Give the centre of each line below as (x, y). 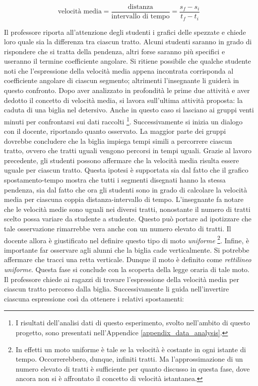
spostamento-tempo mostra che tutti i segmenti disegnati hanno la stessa (115, 180)
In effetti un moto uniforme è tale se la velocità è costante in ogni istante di (131, 349)
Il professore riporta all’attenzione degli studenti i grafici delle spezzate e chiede (125, 32)
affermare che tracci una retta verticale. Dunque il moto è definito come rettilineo (128, 259)
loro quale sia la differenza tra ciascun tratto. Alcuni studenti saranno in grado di (128, 42)
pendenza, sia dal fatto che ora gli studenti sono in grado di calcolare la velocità (126, 189)
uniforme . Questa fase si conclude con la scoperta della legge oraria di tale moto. (127, 269)
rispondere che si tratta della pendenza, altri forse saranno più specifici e (115, 51)
